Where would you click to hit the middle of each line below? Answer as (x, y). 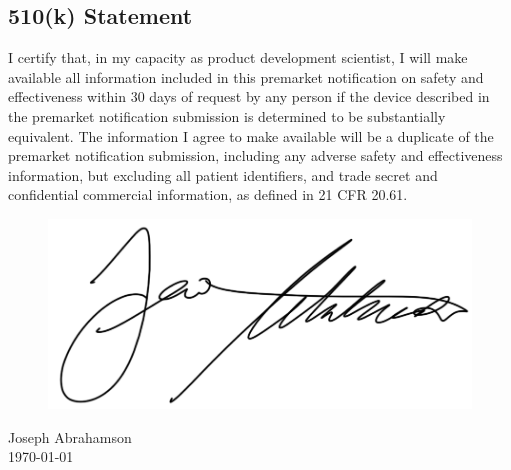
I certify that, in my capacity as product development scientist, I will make (238, 57)
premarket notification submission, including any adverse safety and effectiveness (255, 155)
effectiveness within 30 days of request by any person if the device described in (249, 96)
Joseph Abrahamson (70, 436)
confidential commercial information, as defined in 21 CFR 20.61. (208, 194)
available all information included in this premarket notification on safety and (246, 76)
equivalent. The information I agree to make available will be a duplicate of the (251, 135)
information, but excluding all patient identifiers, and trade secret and (223, 174)
